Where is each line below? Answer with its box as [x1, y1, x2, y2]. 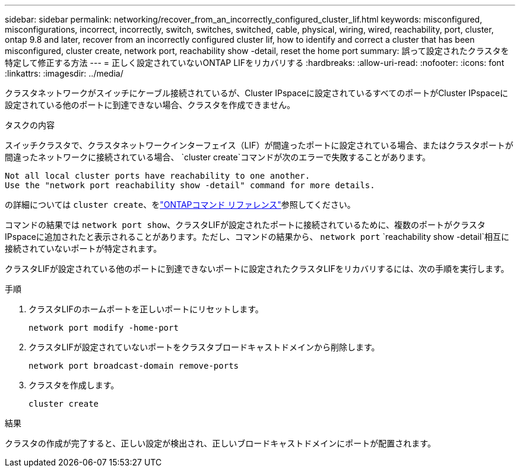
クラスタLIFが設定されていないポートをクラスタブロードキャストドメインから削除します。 [28, 342, 380, 352]
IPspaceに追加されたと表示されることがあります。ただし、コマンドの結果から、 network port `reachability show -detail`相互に [5, 232, 509, 242]
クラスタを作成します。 [28, 380, 119, 390]
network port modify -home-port [28, 323, 179, 332]
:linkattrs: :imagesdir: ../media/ [5, 68, 123, 78]
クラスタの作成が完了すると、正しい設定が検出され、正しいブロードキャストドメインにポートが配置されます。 [5, 438, 436, 448]
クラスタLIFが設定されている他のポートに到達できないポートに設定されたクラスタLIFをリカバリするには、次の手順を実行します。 [5, 264, 509, 274]
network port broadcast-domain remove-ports [28, 361, 239, 370]
